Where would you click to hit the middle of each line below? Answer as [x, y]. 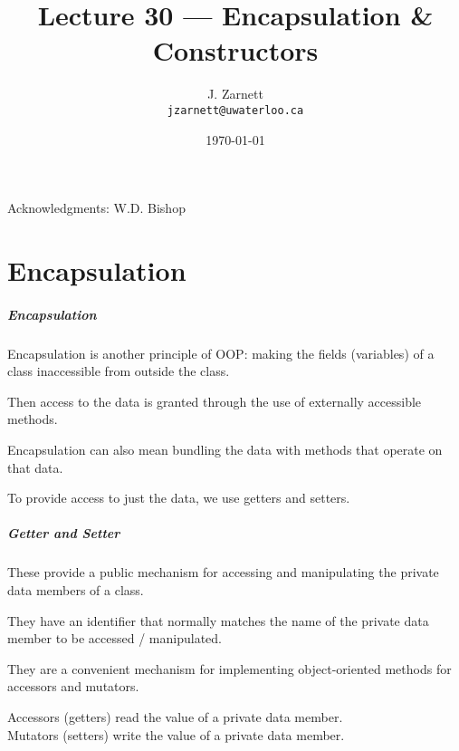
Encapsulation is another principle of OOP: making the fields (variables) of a [221, 353]
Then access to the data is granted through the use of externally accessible [215, 401]
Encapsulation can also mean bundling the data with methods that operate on [225, 450]
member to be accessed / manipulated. [115, 638]
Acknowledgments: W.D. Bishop [96, 208]
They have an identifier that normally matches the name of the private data [218, 620]
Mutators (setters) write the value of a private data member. [176, 734]
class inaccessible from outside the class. [119, 371]
